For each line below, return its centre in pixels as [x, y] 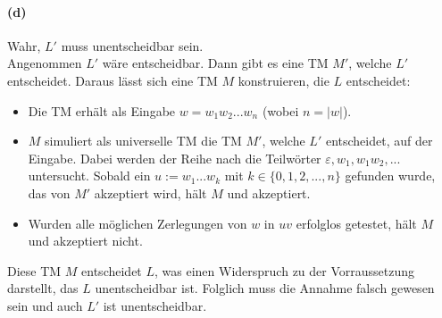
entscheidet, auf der [379, 141]
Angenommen [45, 63]
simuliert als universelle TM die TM [143, 141]
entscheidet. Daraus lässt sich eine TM [113, 80]
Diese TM [34, 270]
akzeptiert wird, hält [150, 192]
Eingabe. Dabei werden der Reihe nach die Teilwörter [175, 158]
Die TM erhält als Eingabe [102, 110]
